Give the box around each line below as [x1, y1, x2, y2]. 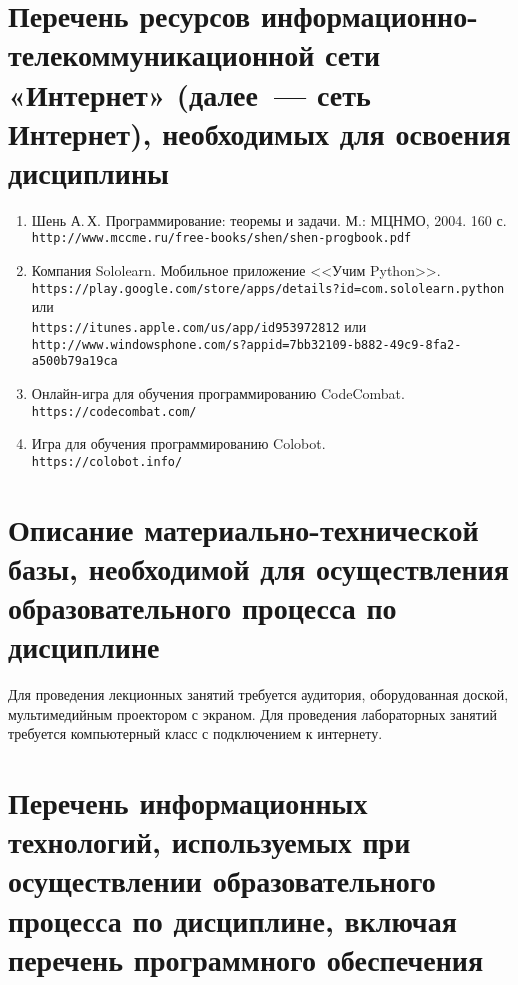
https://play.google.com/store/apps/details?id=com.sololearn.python [31, 281, 505, 296]
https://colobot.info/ [31, 454, 183, 469]
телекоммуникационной [8, 34, 315, 75]
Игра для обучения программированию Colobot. [31, 433, 326, 454]
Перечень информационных [8, 782, 368, 823]
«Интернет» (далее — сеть [8, 73, 371, 114]
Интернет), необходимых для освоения [8, 112, 511, 153]
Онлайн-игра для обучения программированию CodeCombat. [31, 382, 405, 403]
